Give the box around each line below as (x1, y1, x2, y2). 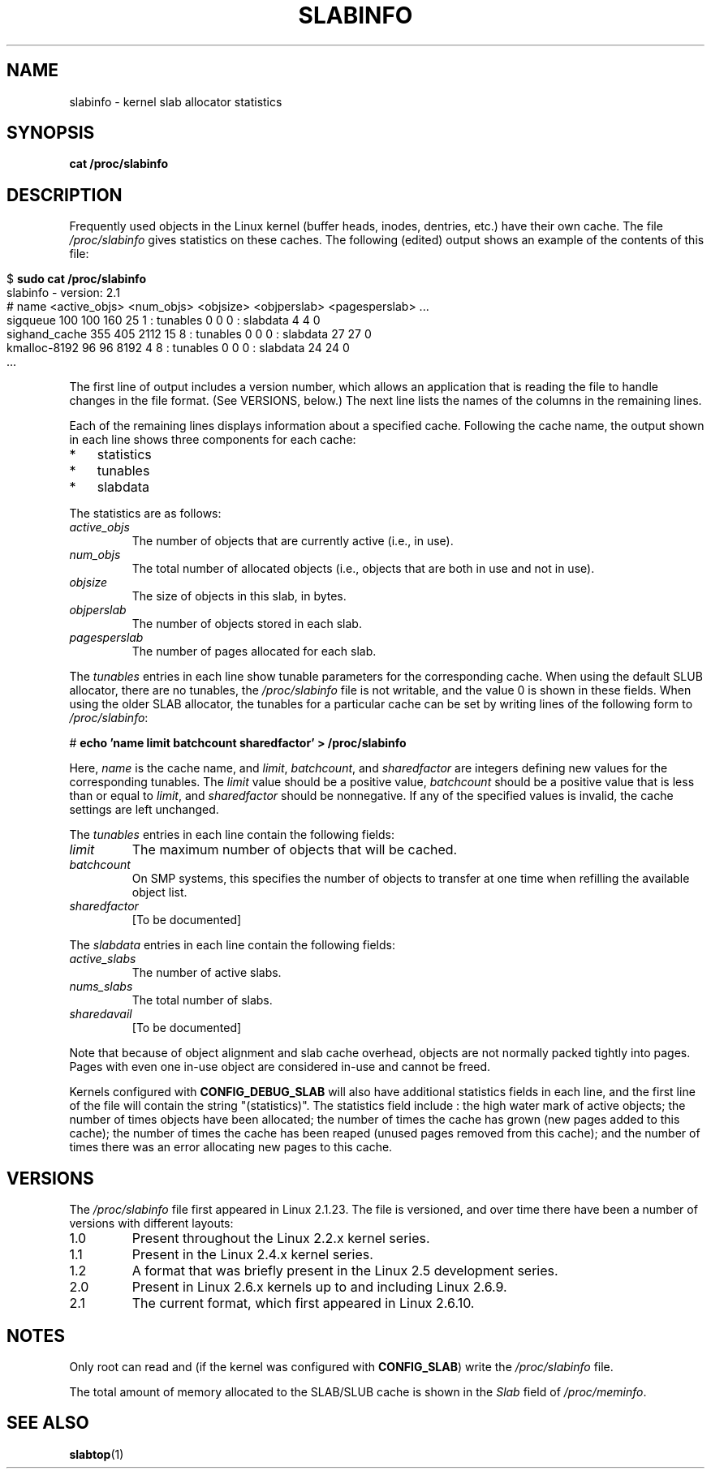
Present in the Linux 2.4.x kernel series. (131, 1246, 373, 1263)
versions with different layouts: (69, 1216, 234, 1231)
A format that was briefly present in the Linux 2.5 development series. (131, 1262, 558, 1279)
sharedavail (69, 1007, 132, 1021)
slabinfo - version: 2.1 (6, 286, 120, 300)
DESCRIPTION (6, 184, 123, 205)
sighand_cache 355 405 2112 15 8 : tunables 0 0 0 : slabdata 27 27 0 (6, 327, 372, 342)
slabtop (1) (69, 1447, 124, 1461)
